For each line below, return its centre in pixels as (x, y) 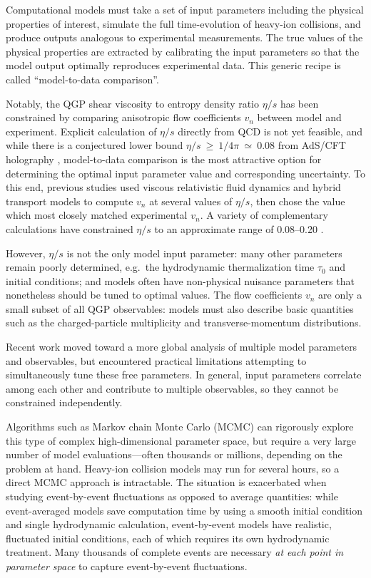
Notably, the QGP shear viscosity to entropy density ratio (133, 103)
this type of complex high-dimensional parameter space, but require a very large (181, 440)
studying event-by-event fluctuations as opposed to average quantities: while (172, 496)
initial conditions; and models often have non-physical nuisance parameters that (180, 280)
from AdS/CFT (312, 145)
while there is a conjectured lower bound (95, 145)
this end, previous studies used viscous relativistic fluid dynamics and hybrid (173, 187)
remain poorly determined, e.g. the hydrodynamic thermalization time (160, 267)
